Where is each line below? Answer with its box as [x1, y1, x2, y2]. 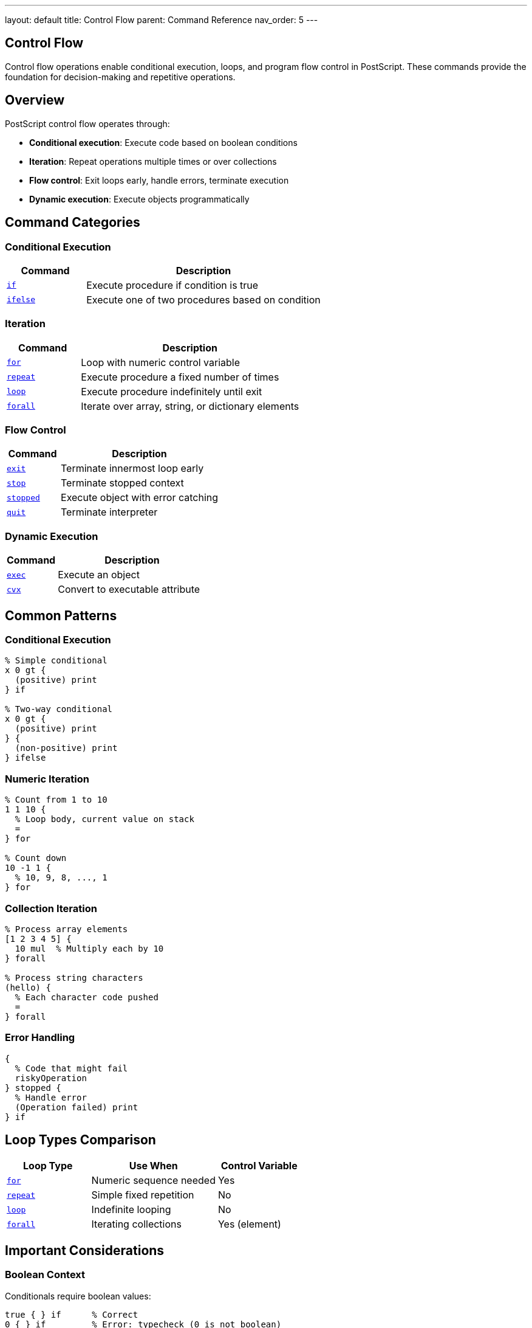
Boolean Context [5, 1268, 86, 1281]
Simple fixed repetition [91, 1189, 194, 1202]
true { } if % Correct [5, 1309, 138, 1319]
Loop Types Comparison [5, 1132, 156, 1148]
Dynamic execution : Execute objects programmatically [29, 193, 250, 204]
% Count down [5, 853, 67, 863]
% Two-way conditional [5, 704, 113, 714]
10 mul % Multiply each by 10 [15, 943, 164, 953]
